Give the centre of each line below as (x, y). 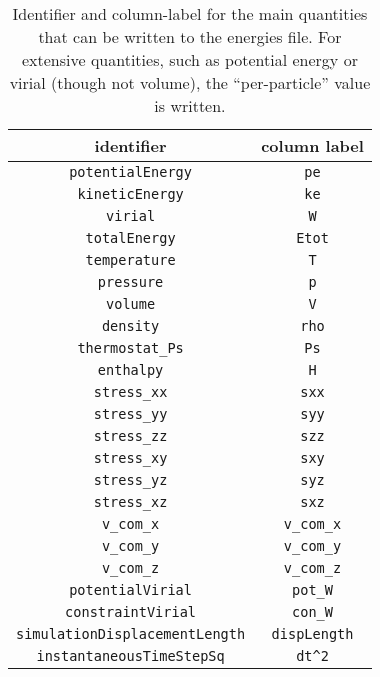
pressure (130, 282)
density (130, 326)
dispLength (312, 634)
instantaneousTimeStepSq (130, 656)
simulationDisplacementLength (131, 634)
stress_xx (130, 392)
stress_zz (130, 436)
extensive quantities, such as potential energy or (189, 59)
